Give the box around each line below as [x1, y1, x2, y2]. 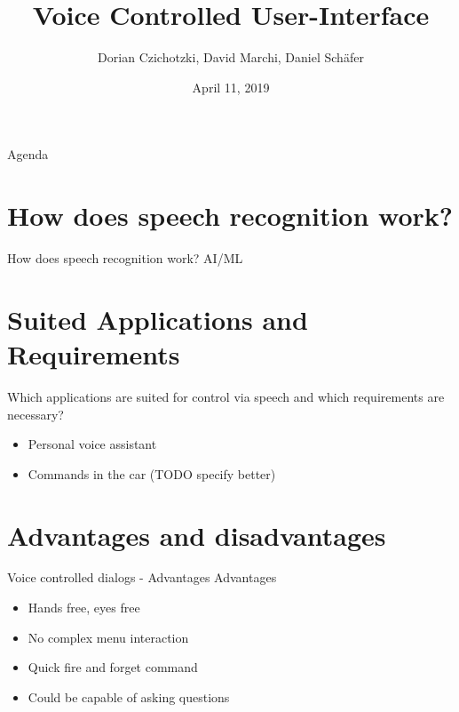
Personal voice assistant [28, 435, 157, 453]
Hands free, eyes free [28, 598, 140, 617]
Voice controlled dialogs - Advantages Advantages [7, 568, 277, 587]
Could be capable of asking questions [28, 687, 230, 706]
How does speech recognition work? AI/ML [7, 249, 243, 268]
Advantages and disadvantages [7, 516, 386, 553]
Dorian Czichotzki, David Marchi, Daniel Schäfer [98, 48, 364, 67]
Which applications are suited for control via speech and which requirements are [7, 387, 445, 405]
